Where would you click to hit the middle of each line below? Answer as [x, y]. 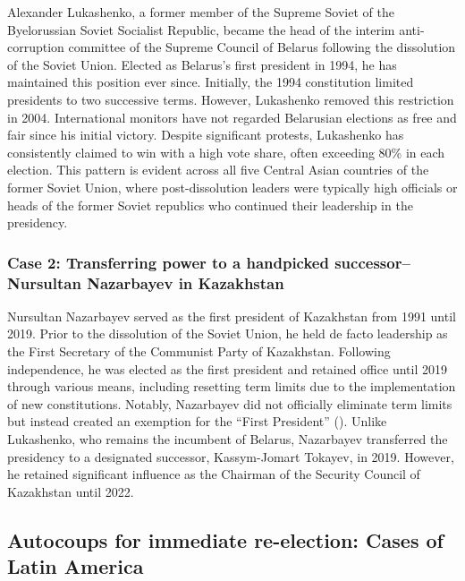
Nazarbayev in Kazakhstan [186, 282]
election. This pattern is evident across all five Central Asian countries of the [218, 170]
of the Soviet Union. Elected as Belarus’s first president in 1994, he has [202, 64]
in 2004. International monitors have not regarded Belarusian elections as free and [232, 117]
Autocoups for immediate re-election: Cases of [225, 539]
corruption [36, 47]
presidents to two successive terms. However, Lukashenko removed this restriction [231, 99]
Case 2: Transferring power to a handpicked [168, 262]
